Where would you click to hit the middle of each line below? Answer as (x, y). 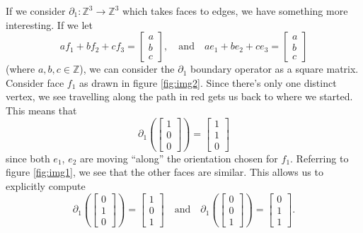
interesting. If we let (49, 24)
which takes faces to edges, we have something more (235, 11)
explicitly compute (46, 185)
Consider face (35, 82)
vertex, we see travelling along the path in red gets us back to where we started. (179, 96)
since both (28, 158)
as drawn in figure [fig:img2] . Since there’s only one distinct (208, 82)
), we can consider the (127, 69)
